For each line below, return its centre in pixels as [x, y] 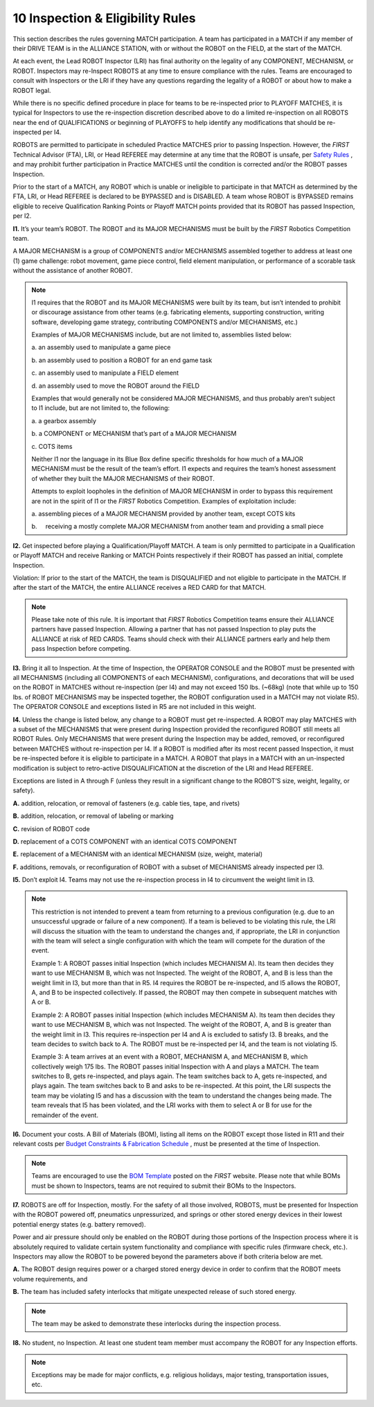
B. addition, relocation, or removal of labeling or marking [93, 816]
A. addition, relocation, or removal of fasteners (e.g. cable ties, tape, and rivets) [126, 803]
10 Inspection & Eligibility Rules [104, 18]
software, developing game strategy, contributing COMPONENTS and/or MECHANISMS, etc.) [164, 322]
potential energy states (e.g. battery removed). [79, 1224]
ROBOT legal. [32, 90]
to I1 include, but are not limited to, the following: [100, 408]
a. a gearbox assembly [64, 420]
